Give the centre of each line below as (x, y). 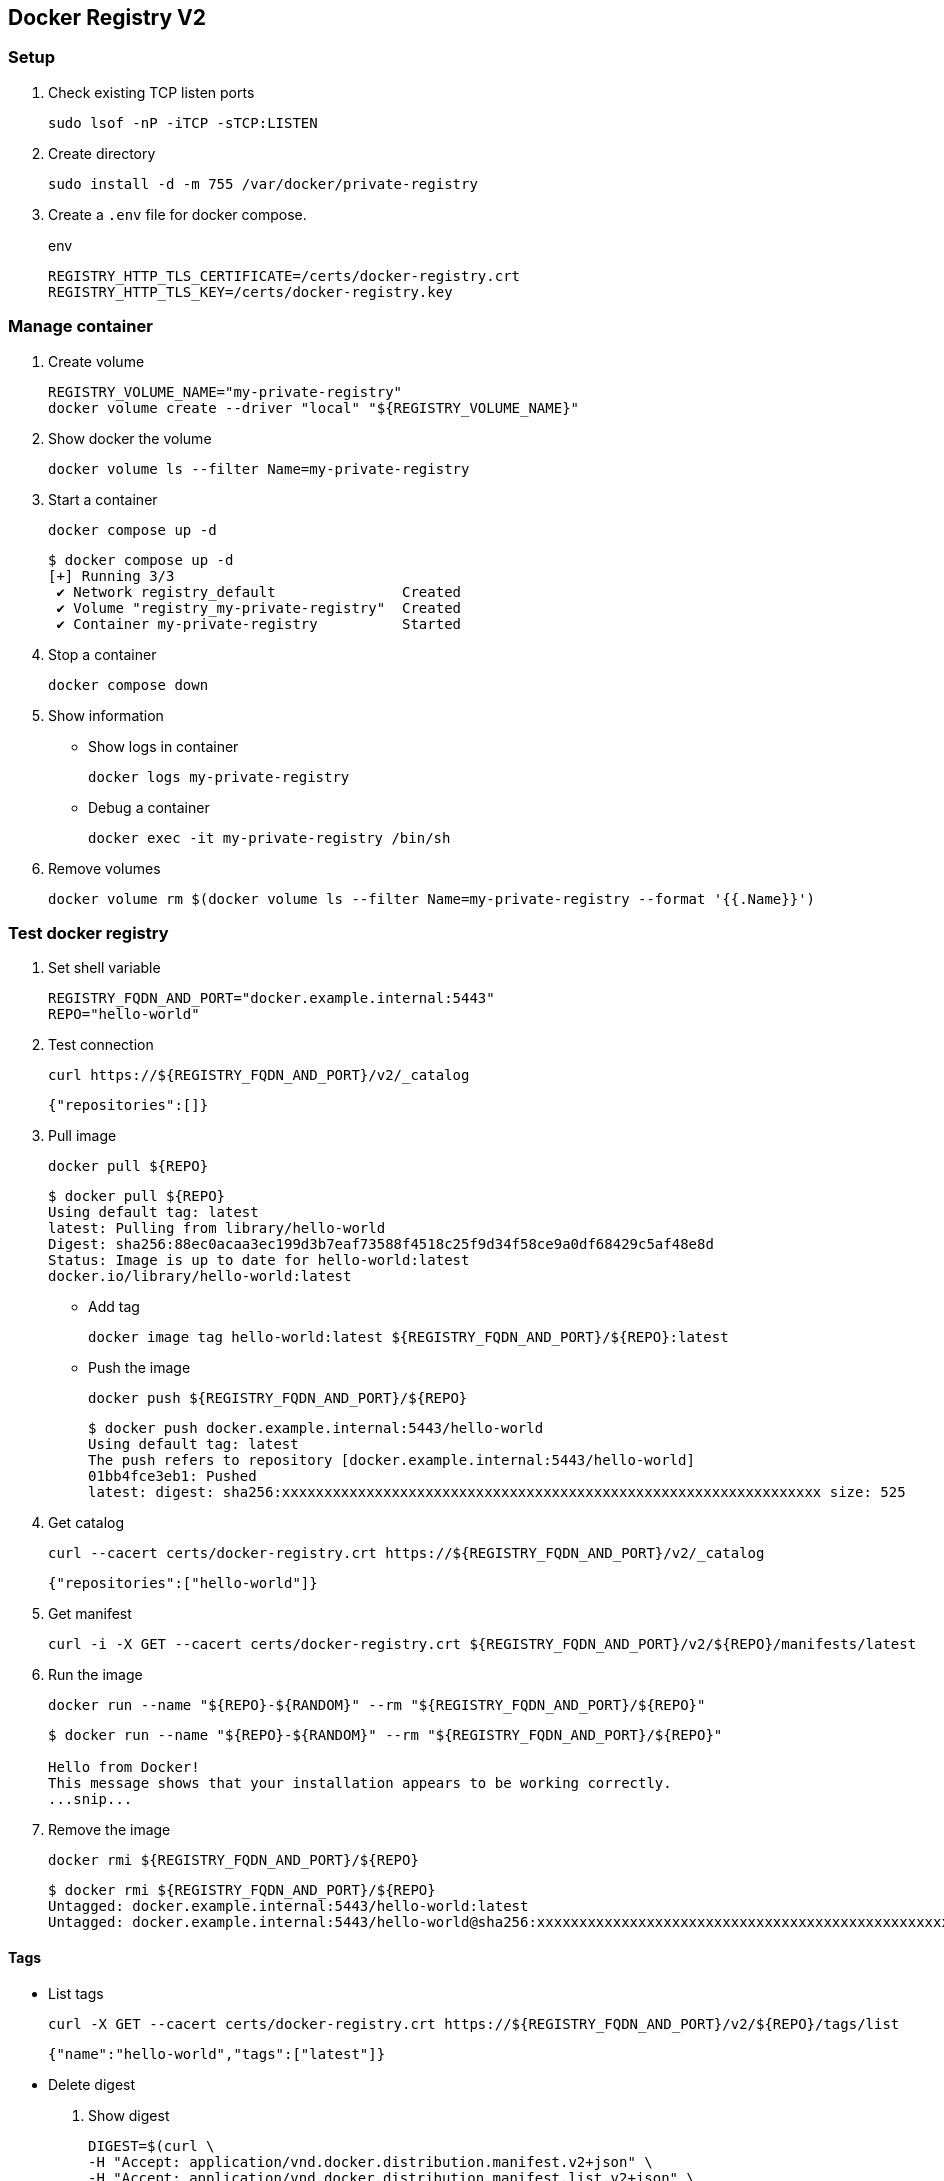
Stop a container (102, 654)
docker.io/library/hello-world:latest (200, 1276)
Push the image (139, 1368)
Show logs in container (163, 746)
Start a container (103, 499)
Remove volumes (104, 868)
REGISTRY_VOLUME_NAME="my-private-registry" (225, 391)
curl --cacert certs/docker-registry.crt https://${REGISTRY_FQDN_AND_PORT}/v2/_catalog (406, 1553)
